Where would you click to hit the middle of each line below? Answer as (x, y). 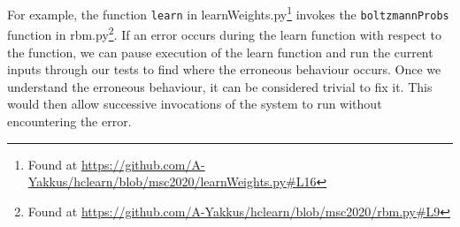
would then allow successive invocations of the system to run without (195, 104)
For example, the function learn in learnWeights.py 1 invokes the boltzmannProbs (228, 13)
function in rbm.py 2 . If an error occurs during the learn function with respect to (224, 33)
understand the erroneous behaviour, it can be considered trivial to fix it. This (220, 86)
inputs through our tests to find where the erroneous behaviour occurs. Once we (224, 69)
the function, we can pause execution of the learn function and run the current (220, 52)
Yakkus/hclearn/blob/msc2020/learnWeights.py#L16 (172, 182)
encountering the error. (69, 121)
